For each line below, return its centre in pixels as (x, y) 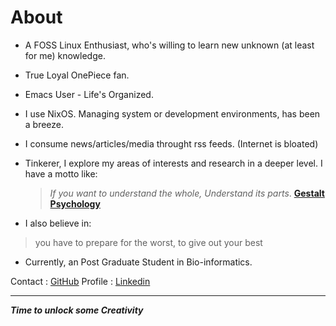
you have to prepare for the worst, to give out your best (148, 242)
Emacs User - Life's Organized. (89, 94)
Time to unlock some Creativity (77, 310)
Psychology (75, 203)
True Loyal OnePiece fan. (77, 75)
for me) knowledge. (65, 55)
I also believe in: (58, 223)
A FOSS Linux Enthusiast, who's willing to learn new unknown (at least (169, 45)
